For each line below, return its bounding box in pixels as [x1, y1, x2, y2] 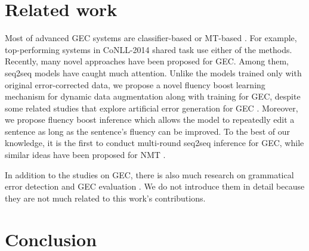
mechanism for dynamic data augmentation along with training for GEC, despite [5, 90, 301, 103]
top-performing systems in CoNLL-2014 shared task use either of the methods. [5, 43, 292, 55]
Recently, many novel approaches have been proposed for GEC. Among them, [5, 55, 289, 67]
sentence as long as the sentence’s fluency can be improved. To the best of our [5, 125, 291, 137]
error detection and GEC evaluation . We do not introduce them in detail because [5, 180, 305, 193]
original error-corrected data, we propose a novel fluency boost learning [5, 78, 265, 91]
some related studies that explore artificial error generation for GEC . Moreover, [5, 101, 298, 114]
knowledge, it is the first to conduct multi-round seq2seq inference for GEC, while [5, 137, 304, 149]
